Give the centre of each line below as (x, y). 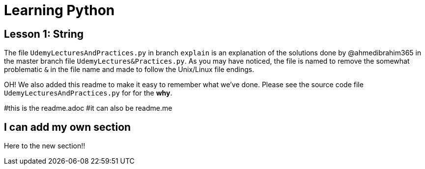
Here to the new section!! (45, 146)
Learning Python (59, 10)
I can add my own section (68, 127)
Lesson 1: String (44, 34)
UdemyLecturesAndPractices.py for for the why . (88, 93)
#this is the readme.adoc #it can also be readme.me (88, 108)
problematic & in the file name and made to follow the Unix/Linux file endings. (129, 70)
